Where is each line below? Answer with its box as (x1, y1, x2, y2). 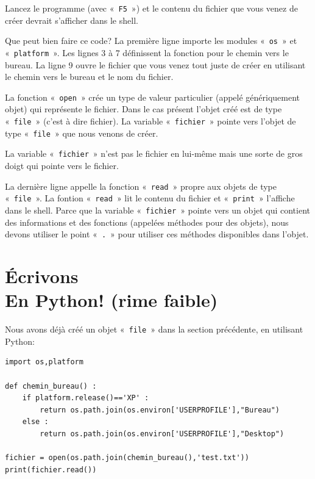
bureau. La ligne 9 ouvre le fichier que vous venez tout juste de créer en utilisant (5, 58, 306, 71)
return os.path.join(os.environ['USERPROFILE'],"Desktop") (40, 429, 285, 438)
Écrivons (5, 263, 79, 288)
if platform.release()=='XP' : (22, 394, 149, 403)
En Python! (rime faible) (5, 287, 218, 312)
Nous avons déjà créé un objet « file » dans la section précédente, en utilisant (5, 323, 303, 336)
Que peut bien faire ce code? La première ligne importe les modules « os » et (5, 34, 297, 47)
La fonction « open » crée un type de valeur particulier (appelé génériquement (5, 90, 300, 103)
